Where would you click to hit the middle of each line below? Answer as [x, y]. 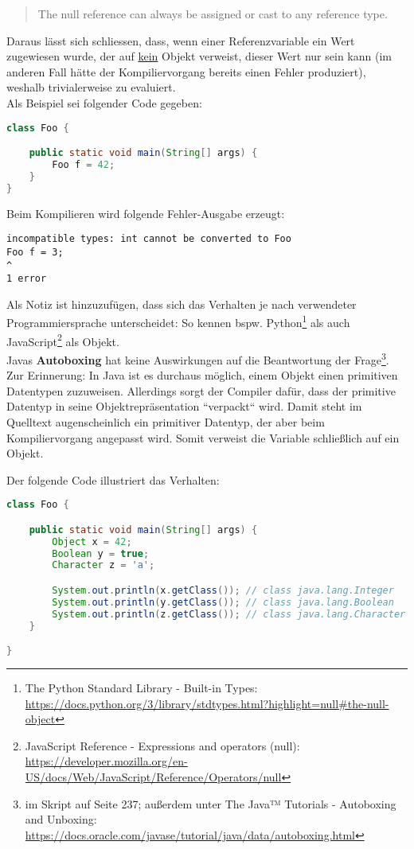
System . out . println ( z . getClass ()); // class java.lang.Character [229, 614]
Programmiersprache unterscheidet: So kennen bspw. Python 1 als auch [178, 321]
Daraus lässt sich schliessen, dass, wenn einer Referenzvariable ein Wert [181, 40]
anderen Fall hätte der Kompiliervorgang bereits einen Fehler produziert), [186, 71]
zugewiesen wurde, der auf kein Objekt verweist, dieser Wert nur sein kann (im [199, 56]
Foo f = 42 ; [84, 164]
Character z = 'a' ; [103, 565]
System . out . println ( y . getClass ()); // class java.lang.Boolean [223, 602]
